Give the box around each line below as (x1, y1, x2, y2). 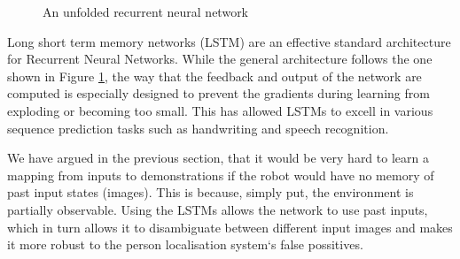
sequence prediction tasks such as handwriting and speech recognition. (7, 118, 389, 137)
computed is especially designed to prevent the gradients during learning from (7, 84, 430, 103)
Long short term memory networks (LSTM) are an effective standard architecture (7, 32, 451, 50)
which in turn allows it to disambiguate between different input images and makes (7, 217, 453, 236)
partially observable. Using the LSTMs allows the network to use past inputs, (7, 200, 428, 218)
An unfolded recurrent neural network (43, 3, 249, 20)
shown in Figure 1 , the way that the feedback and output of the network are (7, 66, 422, 85)
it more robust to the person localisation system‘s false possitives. (7, 235, 363, 254)
